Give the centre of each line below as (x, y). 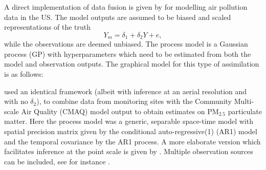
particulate (245, 111)
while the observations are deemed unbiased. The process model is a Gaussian (126, 44)
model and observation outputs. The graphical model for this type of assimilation (132, 64)
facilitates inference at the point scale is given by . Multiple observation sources (129, 151)
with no (16, 101)
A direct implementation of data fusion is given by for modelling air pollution (126, 7)
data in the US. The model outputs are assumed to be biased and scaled (118, 17)
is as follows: (24, 74)
